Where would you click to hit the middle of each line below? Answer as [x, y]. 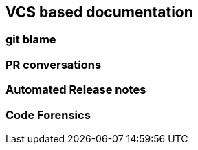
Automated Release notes [76, 90]
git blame [31, 40]
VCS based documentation [99, 12]
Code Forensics [48, 115]
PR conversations [54, 64]
